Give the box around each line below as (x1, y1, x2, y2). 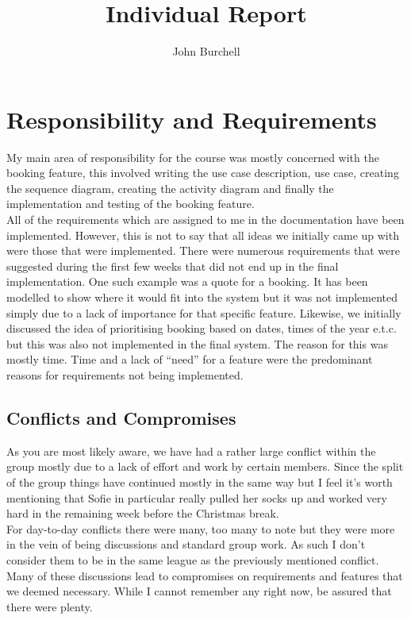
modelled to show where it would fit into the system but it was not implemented (6, 289, 398, 305)
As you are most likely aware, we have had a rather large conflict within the (6, 442, 376, 459)
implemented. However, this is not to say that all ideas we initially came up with (6, 226, 399, 243)
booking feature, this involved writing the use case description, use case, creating (6, 164, 399, 181)
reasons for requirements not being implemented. (6, 366, 244, 383)
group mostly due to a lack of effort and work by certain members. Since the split (6, 458, 404, 475)
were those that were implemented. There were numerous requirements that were (6, 242, 400, 259)
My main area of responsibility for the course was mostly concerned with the (6, 148, 379, 165)
